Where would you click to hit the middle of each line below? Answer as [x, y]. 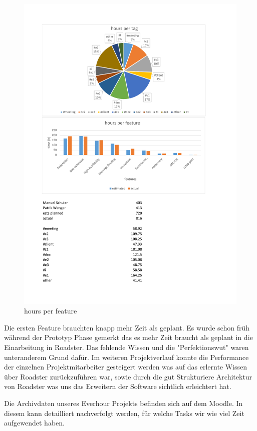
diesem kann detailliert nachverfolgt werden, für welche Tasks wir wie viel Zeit [124, 413]
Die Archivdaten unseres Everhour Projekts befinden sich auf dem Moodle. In [123, 403]
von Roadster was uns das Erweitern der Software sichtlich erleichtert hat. [118, 386]
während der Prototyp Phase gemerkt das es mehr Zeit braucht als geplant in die [128, 337]
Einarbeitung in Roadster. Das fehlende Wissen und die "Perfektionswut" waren [126, 347]
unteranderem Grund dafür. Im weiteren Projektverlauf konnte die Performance [126, 357]
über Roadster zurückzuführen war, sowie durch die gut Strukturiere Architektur [128, 376]
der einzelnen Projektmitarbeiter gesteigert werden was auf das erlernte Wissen [126, 367]
